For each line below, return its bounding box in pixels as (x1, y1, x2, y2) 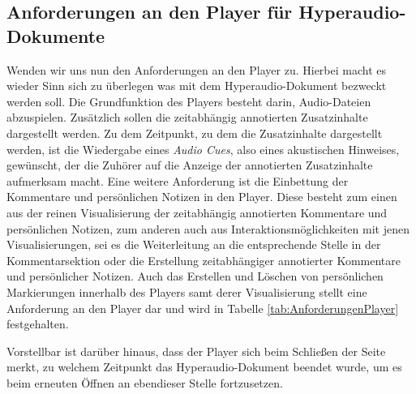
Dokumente (6, 23, 105, 48)
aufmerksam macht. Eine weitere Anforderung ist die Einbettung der (6, 172, 349, 189)
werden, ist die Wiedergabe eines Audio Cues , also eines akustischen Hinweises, (6, 140, 400, 157)
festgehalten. (6, 315, 69, 332)
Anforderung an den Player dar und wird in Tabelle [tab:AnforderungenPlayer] (6, 299, 399, 316)
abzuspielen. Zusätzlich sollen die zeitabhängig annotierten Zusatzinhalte (6, 109, 368, 126)
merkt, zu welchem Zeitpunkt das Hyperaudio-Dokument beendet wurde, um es (6, 358, 402, 375)
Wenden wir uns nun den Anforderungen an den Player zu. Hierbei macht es (6, 61, 387, 78)
